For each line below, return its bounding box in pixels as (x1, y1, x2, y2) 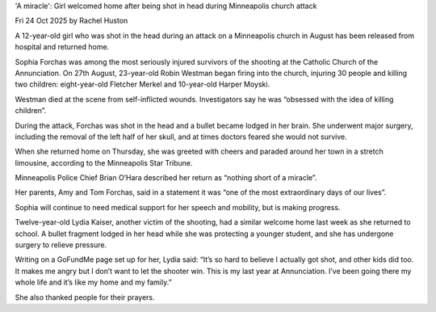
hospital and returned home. (15, 42, 110, 52)
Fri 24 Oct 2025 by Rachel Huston (15, 16, 128, 26)
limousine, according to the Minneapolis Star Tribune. (15, 158, 193, 167)
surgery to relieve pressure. (15, 240, 107, 250)
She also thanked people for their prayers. (15, 292, 155, 302)
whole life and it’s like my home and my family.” (15, 277, 173, 287)
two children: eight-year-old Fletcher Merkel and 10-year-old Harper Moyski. (15, 79, 270, 89)
